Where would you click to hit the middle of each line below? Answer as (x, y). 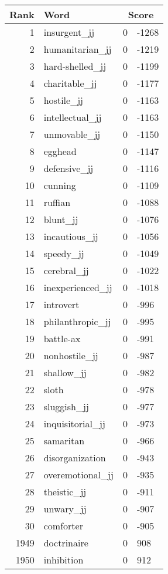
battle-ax (62, 338)
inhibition (64, 560)
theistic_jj (65, 492)
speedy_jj (64, 253)
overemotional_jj (78, 475)
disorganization (75, 457)
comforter (63, 526)
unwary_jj (65, 509)
